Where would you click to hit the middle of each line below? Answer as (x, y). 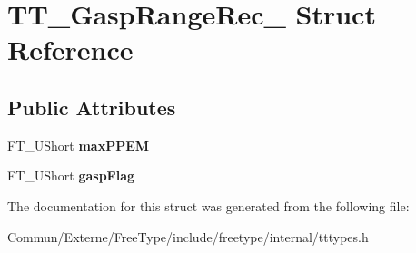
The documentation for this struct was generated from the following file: (208, 205)
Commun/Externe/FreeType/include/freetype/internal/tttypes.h (188, 236)
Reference (70, 49)
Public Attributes (92, 107)
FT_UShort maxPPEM (79, 145)
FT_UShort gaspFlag (71, 175)
